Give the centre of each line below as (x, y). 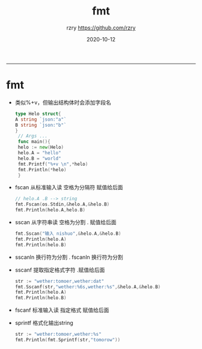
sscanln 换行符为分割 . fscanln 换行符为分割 (69, 257)
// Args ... (33, 136)
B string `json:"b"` (41, 125)
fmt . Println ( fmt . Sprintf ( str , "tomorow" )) (68, 340)
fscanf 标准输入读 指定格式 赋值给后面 (62, 310)
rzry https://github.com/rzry (101, 28)
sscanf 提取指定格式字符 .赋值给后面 (60, 270)
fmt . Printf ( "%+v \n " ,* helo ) (53, 164)
